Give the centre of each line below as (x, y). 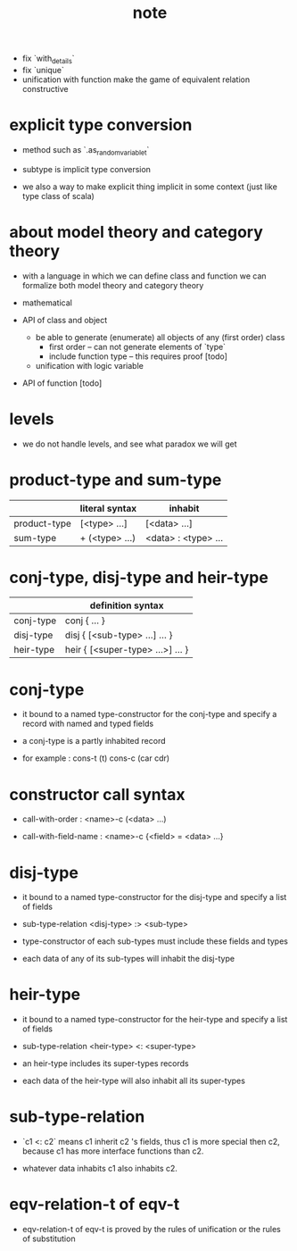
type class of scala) (58, 196)
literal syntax (108, 508)
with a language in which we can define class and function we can (144, 276)
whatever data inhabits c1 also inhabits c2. (100, 1169)
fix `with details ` (48, 59)
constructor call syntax (97, 794)
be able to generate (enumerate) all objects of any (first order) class (160, 337)
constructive (45, 88)
